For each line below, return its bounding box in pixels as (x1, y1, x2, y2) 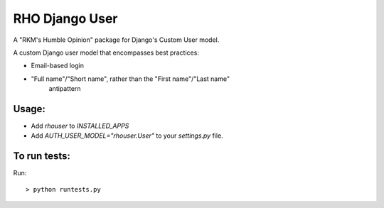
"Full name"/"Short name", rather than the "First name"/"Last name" (31, 75, 230, 83)
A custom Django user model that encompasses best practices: (13, 48, 199, 57)
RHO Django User (13, 11, 118, 26)
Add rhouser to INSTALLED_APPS (31, 121, 129, 131)
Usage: (13, 103, 46, 115)
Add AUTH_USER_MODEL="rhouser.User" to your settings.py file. (31, 131, 223, 140)
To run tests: (13, 150, 70, 163)
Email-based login (31, 61, 85, 70)
